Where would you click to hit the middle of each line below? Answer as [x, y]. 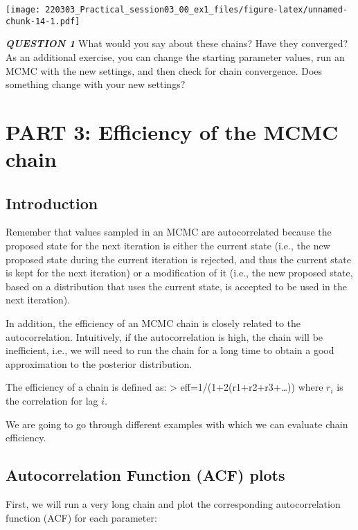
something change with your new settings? [96, 84]
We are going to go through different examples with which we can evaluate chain [177, 424]
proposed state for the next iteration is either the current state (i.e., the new [168, 246]
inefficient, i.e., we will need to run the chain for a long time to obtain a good [170, 350]
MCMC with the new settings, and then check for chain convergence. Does [164, 70]
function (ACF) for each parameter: [81, 517]
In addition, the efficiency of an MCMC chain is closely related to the [153, 323]
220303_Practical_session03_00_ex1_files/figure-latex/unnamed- [196, 10]
